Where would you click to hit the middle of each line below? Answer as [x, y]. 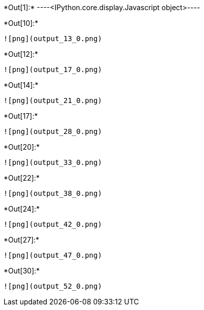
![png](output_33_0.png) [53, 162]
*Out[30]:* [22, 271]
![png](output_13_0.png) [53, 39]
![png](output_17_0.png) [53, 70]
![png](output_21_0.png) [53, 100]
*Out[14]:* [21, 85]
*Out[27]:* [22, 240]
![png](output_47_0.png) [53, 255]
